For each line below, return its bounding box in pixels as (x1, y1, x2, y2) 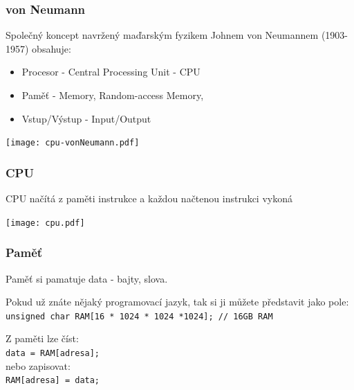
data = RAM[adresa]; (6, 348, 100, 358)
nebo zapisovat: (6, 358, 71, 373)
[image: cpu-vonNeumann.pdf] (6, 138, 140, 148)
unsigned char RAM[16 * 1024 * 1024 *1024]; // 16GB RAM (6, 311, 273, 321)
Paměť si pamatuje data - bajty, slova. (6, 271, 168, 285)
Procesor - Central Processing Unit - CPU (21, 64, 201, 79)
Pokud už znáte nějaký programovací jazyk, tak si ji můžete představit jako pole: (6, 294, 349, 309)
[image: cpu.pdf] (6, 218, 85, 228)
